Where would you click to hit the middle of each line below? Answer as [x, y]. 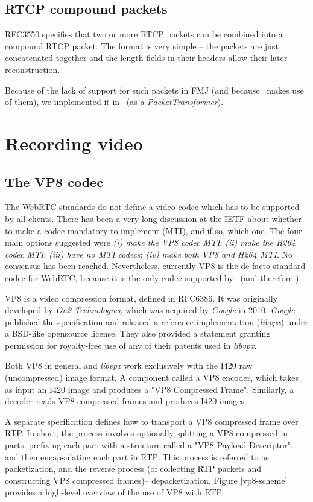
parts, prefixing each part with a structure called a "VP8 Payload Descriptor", [149, 445]
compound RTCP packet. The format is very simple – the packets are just [142, 46]
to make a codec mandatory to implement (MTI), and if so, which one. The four [153, 230]
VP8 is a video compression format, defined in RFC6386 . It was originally [141, 298]
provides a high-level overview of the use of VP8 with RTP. [114, 492]
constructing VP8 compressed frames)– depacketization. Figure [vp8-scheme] [146, 480]
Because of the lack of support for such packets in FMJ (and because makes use [154, 90]
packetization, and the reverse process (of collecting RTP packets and [133, 469]
